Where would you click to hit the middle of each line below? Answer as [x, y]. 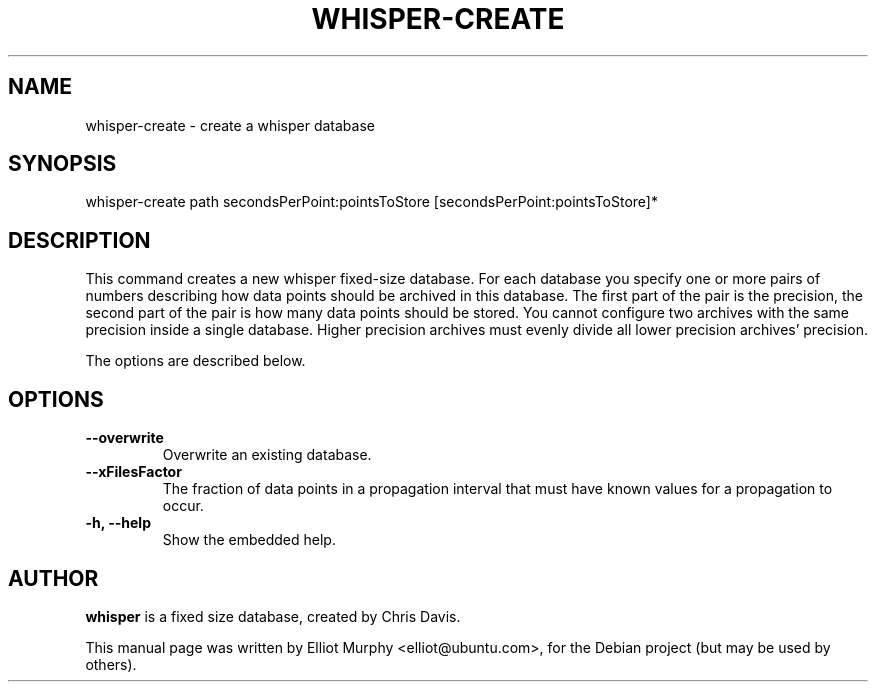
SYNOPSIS [62, 164]
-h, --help [118, 523]
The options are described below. [195, 361]
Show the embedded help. [249, 540]
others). [111, 664]
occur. [183, 506]
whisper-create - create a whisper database [230, 125]
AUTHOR [53, 578]
